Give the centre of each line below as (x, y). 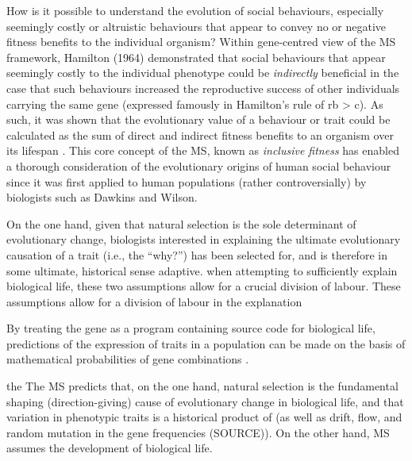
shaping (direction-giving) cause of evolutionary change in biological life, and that (205, 401)
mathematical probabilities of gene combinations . (128, 359)
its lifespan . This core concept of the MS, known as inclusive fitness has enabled (203, 150)
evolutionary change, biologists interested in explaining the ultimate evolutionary (204, 239)
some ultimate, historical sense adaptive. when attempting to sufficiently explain (202, 270)
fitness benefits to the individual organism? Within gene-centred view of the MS (201, 42)
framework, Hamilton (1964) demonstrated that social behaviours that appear (196, 57)
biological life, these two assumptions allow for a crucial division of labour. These (204, 286)
